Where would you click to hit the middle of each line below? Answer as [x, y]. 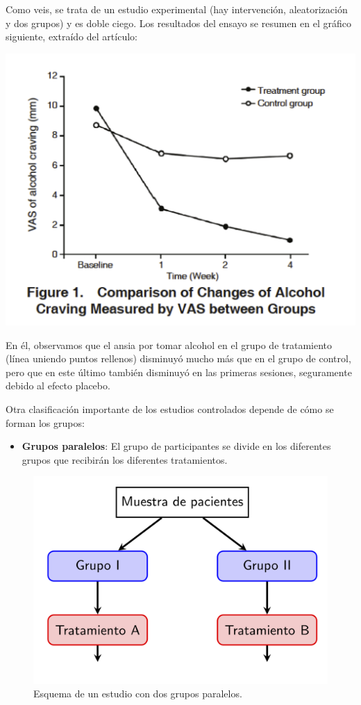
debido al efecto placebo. [58, 386]
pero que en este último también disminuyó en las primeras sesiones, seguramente [179, 372]
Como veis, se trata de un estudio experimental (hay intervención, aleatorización [177, 9]
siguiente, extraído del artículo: [72, 37]
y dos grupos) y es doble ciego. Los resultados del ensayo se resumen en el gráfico [178, 23]
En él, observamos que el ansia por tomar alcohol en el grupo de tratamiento [169, 345]
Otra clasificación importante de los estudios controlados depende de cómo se [170, 409]
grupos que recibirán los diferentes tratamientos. [125, 459]
